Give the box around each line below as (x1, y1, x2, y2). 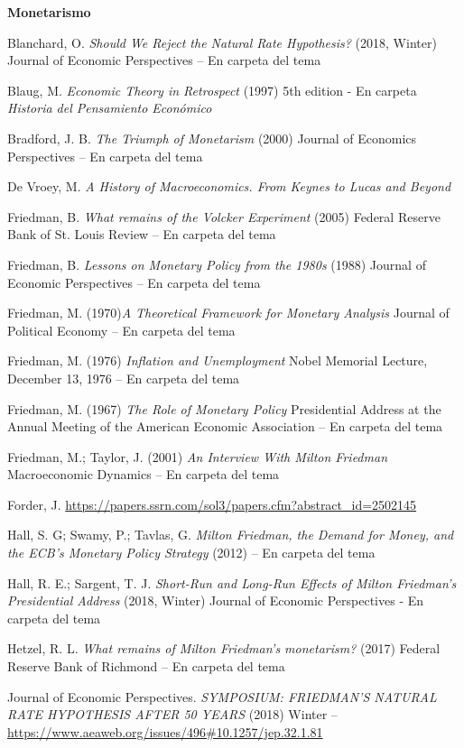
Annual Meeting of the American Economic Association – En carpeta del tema (7, 417, 443, 436)
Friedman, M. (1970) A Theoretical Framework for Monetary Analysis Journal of (7, 303, 450, 322)
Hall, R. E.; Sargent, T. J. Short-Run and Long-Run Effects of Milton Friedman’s (7, 573, 457, 592)
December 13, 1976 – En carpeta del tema (7, 368, 240, 387)
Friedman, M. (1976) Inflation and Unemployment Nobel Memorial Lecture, (7, 351, 428, 370)
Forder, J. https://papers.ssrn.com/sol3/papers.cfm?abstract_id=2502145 (7, 494, 417, 513)
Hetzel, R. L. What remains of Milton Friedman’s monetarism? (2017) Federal (7, 639, 441, 658)
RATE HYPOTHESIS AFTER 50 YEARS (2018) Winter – (7, 705, 338, 724)
